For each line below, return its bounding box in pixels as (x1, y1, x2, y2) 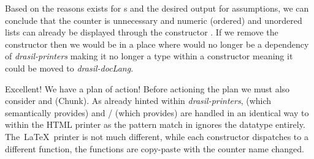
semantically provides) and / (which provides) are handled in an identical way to (5, 106, 309, 119)
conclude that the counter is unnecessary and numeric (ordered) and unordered (5, 13, 302, 26)
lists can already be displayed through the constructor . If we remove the (5, 26, 278, 39)
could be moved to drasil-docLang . (5, 61, 134, 74)
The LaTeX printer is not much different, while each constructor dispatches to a (5, 130, 308, 142)
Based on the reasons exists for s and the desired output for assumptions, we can (5, 2, 309, 14)
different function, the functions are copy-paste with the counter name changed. (5, 142, 304, 155)
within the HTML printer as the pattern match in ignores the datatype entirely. (5, 118, 305, 131)
